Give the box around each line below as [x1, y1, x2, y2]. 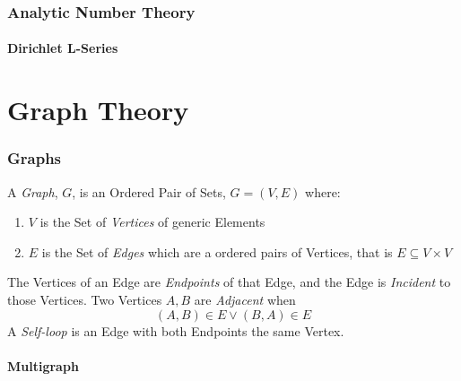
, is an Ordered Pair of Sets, [72, 182, 226, 201]
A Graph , [7, 182, 58, 201]
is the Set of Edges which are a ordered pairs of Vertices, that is [41, 242, 393, 261]
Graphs [7, 147, 62, 169]
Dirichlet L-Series [7, 39, 118, 57]
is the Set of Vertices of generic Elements [39, 212, 265, 231]
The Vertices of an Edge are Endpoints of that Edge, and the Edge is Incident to [7, 273, 451, 291]
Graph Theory [7, 91, 189, 128]
